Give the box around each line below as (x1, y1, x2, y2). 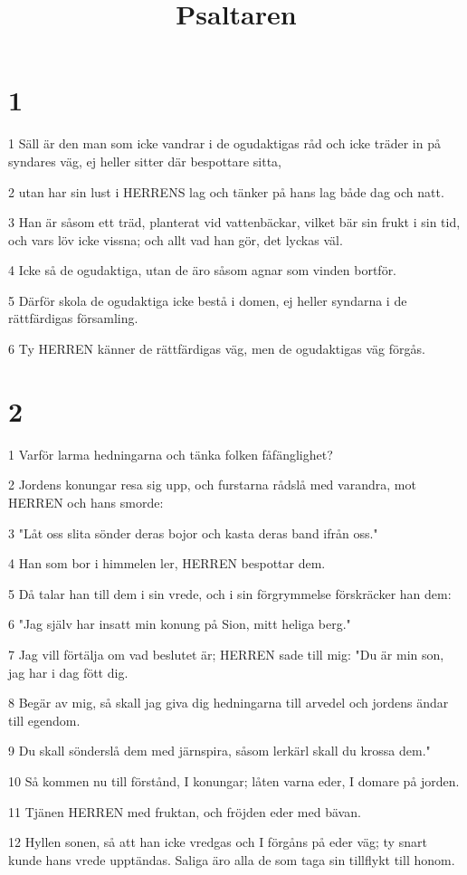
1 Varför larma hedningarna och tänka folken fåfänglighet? (8, 444, 333, 463)
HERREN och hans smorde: (8, 492, 164, 511)
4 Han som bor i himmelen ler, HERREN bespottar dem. (8, 554, 326, 573)
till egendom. (8, 710, 81, 729)
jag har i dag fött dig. (8, 662, 129, 681)
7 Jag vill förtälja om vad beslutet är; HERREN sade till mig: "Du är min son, (8, 644, 444, 663)
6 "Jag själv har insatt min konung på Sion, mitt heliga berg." (8, 614, 351, 633)
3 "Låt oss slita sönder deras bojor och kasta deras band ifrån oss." (8, 523, 378, 542)
